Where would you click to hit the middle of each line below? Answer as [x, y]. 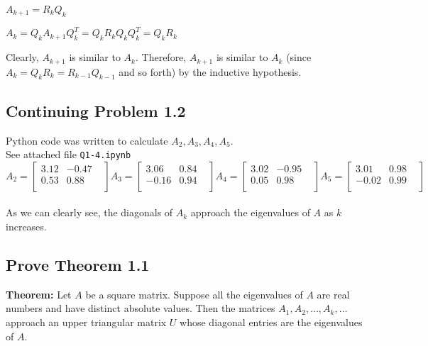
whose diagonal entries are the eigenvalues [271, 322]
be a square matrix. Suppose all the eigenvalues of [194, 294]
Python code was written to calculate [87, 140]
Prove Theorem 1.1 [78, 264]
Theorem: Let [39, 294]
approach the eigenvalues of [250, 212]
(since [299, 57]
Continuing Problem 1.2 [96, 110]
